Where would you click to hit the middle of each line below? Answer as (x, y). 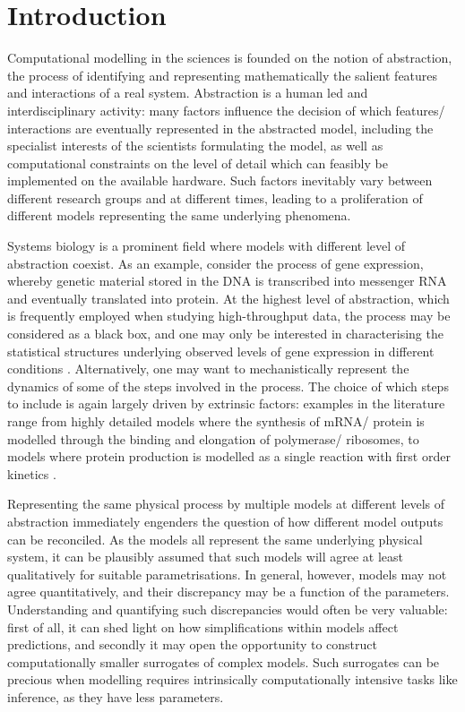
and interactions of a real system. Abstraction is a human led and (188, 93)
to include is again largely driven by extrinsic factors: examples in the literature (226, 403)
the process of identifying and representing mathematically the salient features (223, 75)
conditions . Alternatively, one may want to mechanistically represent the (208, 369)
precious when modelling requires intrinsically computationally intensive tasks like (232, 679)
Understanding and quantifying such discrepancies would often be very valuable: (228, 609)
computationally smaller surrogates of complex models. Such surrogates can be (224, 661)
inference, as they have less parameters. (116, 696)
